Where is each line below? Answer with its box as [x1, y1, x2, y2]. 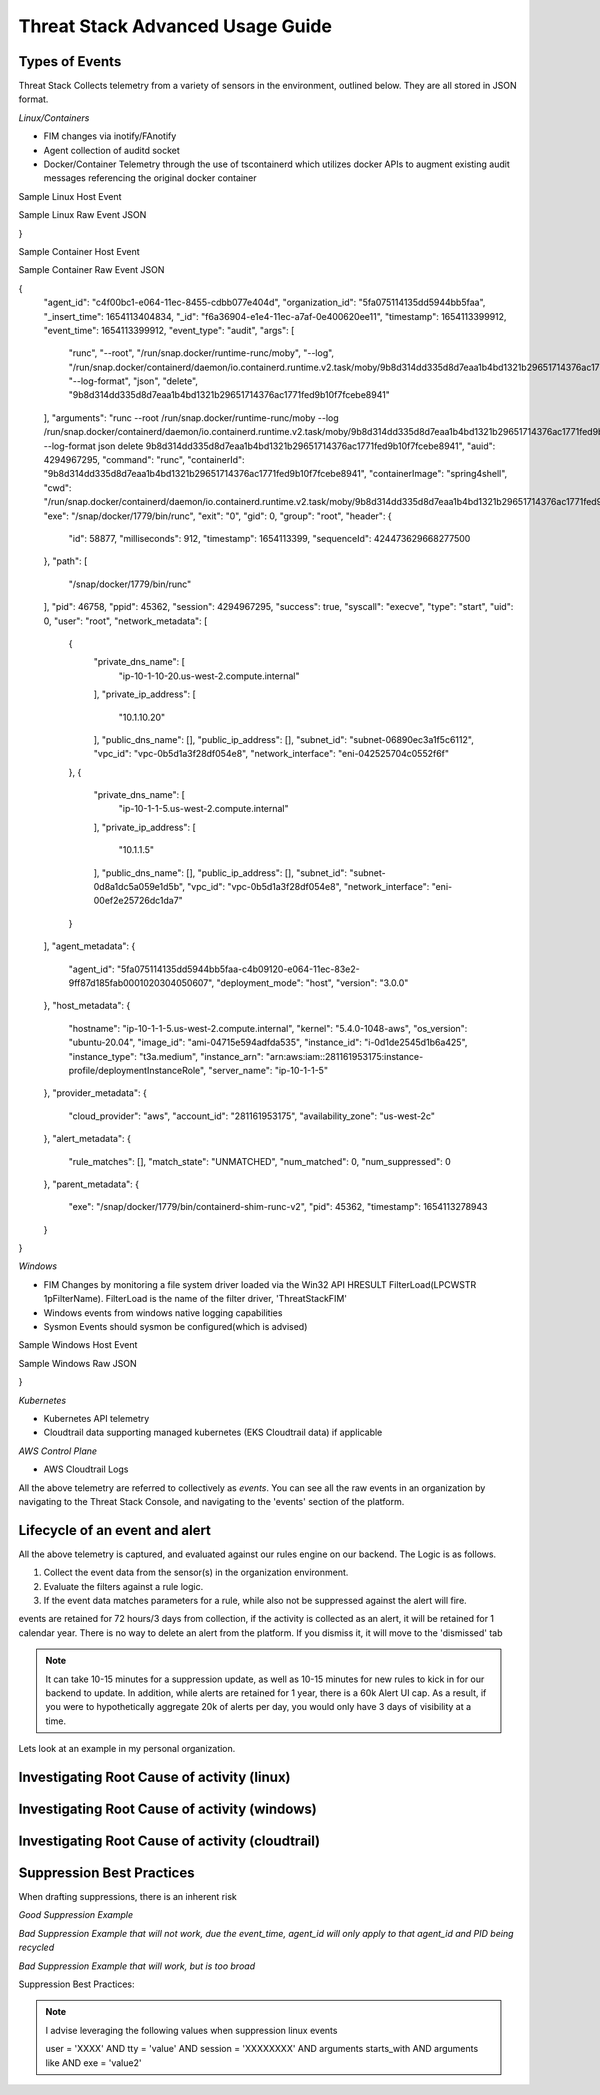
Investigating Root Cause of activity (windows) [18, 1800, 317, 1817]
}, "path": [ [43, 555, 88, 567]
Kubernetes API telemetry [43, 1412, 150, 1424]
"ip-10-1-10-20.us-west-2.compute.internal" [118, 670, 300, 682]
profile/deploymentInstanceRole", [68, 1064, 207, 1076]
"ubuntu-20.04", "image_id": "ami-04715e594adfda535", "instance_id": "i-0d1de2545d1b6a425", [68, 1036, 468, 1049]
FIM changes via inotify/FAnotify [43, 130, 177, 142]
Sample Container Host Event [18, 245, 140, 257]
